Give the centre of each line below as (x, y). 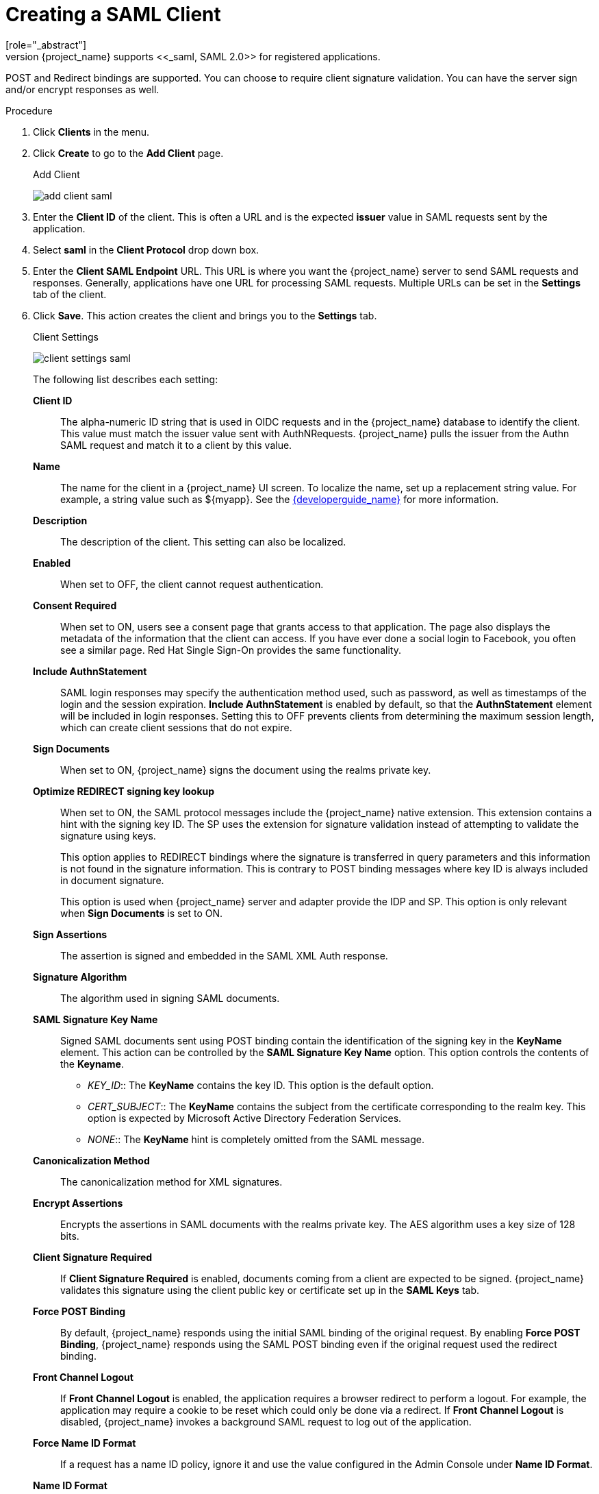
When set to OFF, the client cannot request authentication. (192, 584)
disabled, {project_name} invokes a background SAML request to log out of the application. (266, 1421)
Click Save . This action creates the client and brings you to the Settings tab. (205, 315)
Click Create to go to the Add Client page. (128, 153)
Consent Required (75, 605)
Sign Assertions (70, 934)
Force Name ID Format (85, 1443)
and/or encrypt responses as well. (82, 89)
